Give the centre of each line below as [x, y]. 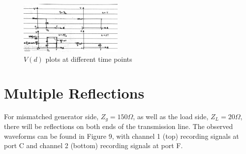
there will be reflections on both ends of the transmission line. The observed [119, 126]
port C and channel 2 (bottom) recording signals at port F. [93, 145]
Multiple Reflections [74, 92]
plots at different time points [89, 59]
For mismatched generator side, [51, 116]
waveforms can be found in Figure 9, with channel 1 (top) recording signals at [122, 136]
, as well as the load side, [171, 116]
